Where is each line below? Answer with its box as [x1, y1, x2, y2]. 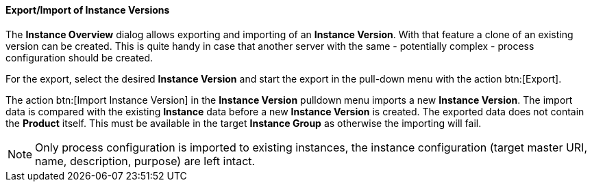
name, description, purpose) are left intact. [35, 154, 256, 168]
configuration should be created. [5, 51, 153, 63]
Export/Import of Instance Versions [5, 4, 170, 16]
